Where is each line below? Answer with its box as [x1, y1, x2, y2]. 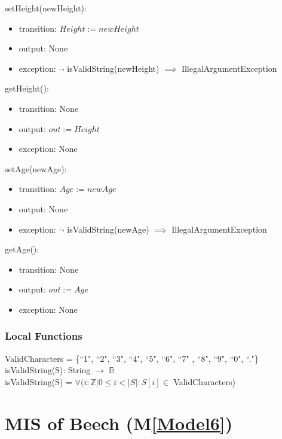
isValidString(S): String [5, 364, 91, 376]
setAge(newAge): [5, 162, 67, 175]
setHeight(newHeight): [5, 2, 87, 14]
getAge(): [5, 243, 39, 255]
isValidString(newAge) [67, 222, 149, 235]
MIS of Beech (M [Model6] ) [5, 410, 233, 435]
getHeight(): [5, 82, 49, 94]
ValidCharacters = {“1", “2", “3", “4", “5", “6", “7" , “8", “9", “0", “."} [5, 352, 259, 364]
